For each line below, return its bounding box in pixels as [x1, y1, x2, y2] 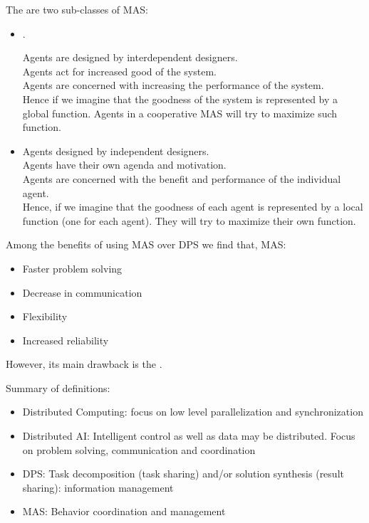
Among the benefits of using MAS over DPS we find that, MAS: [6, 237, 286, 252]
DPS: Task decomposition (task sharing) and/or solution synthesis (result [22, 466, 344, 481]
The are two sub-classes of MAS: [6, 2, 148, 16]
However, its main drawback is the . [6, 356, 162, 371]
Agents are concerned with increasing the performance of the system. [22, 78, 324, 93]
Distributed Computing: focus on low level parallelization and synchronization [22, 404, 363, 419]
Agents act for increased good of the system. [22, 63, 217, 78]
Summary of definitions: [6, 380, 110, 395]
